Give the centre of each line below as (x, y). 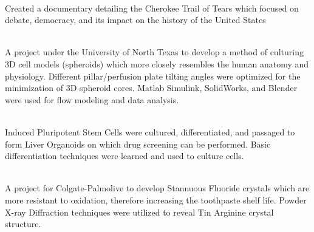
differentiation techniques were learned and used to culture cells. (125, 156)
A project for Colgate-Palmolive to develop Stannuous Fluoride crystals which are (157, 188)
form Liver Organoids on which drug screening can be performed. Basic (138, 144)
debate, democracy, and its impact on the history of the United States (135, 20)
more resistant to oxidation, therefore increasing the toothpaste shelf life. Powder (156, 200)
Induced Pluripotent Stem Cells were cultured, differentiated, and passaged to (150, 131)
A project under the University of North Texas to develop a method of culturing (154, 52)
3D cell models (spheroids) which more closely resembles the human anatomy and (157, 63)
